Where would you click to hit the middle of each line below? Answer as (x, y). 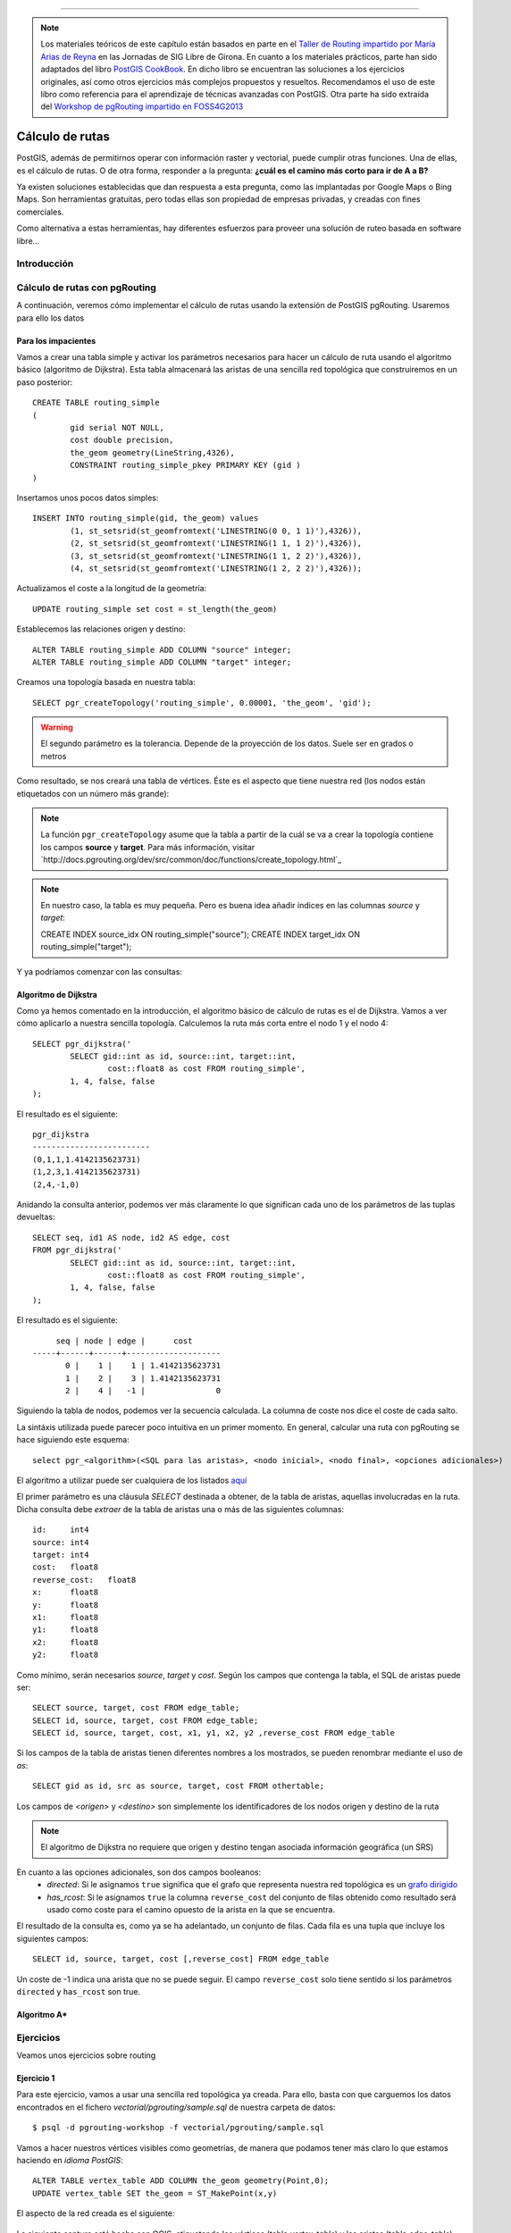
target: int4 (61, 1555)
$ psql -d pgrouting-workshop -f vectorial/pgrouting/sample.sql (179, 2128)
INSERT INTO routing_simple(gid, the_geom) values (146, 519)
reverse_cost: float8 (84, 1580)
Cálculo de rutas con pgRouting (86, 288)
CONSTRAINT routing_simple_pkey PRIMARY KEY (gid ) (185, 465)
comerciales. (40, 212)
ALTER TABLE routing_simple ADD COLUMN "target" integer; (162, 662)
